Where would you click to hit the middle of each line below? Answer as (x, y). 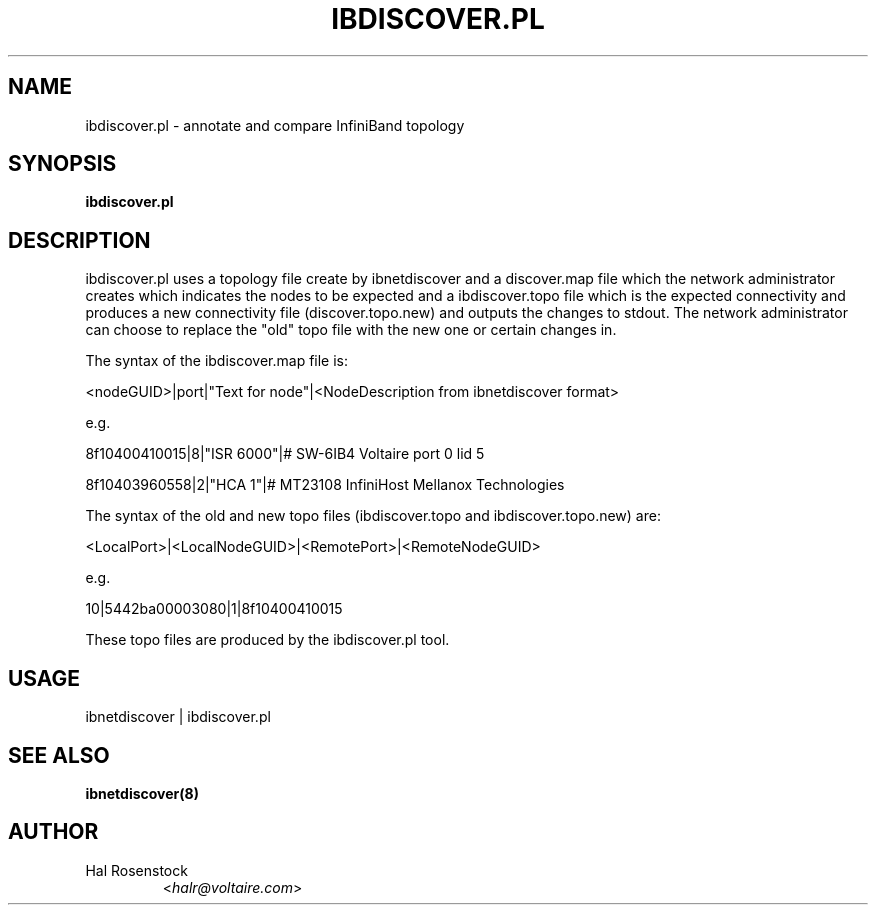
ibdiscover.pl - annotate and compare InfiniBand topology (275, 125)
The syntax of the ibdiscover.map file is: (217, 361)
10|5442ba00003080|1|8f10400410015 (214, 609)
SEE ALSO (59, 755)
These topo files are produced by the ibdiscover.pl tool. (267, 640)
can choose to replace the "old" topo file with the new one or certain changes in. (351, 330)
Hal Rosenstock (136, 870)
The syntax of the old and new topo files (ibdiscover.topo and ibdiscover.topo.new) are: (373, 516)
